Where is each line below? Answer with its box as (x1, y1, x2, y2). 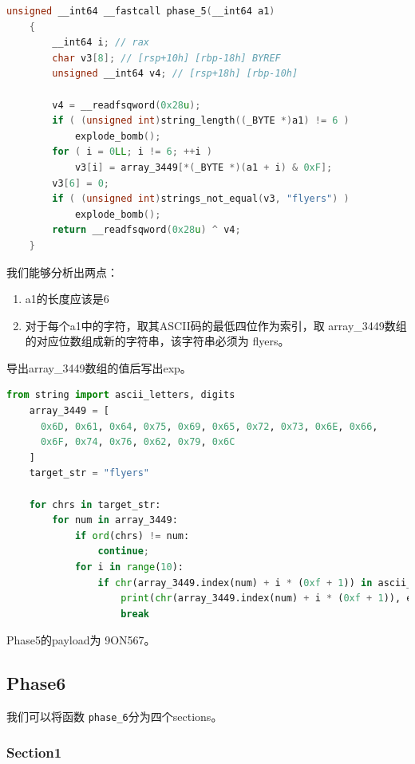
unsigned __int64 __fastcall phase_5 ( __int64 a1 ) (6, 6, 275, 17)
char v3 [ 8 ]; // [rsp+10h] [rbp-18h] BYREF (52, 52, 281, 64)
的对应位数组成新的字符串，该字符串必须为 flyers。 (25, 333, 290, 349)
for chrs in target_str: (29, 498, 161, 510)
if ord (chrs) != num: (74, 530, 190, 541)
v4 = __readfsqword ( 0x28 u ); (52, 99, 201, 111)
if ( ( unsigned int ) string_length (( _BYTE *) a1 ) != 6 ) (52, 115, 350, 127)
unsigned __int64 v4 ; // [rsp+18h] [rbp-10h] (52, 68, 298, 80)
